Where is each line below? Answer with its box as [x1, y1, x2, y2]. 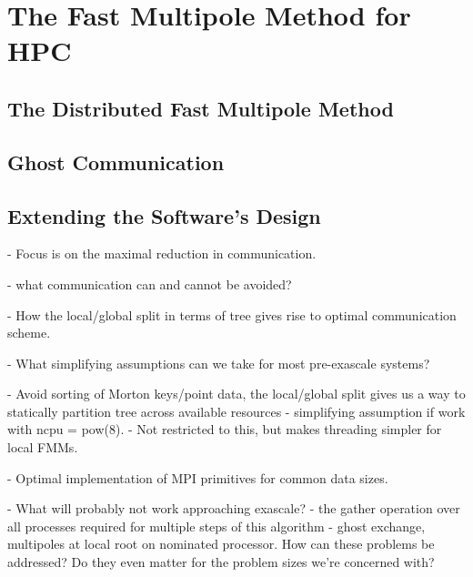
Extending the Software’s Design [7, 201, 321, 229]
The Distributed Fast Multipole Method [7, 94, 394, 122]
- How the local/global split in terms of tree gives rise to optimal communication [7, 305, 457, 324]
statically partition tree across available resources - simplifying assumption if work [7, 401, 466, 420]
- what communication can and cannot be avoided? [7, 274, 292, 293]
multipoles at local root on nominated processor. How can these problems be [7, 534, 435, 553]
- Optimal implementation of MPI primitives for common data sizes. [7, 468, 388, 487]
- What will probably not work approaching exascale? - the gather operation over [7, 499, 460, 518]
